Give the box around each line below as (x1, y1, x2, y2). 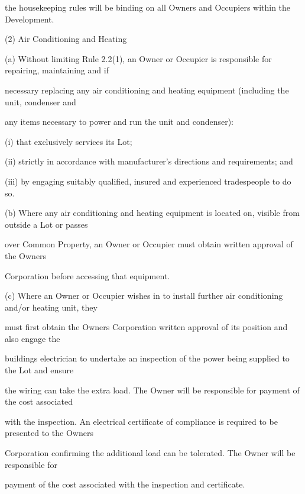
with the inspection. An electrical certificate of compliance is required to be (5, 415, 278, 427)
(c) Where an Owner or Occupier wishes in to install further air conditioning (5, 289, 283, 302)
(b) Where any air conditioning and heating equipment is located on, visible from (5, 206, 300, 219)
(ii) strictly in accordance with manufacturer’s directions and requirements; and (5, 155, 293, 167)
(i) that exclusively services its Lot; (5, 135, 132, 147)
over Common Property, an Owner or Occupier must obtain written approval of (5, 238, 293, 250)
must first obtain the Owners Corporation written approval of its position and (5, 321, 288, 333)
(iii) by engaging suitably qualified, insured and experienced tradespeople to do (5, 175, 291, 187)
